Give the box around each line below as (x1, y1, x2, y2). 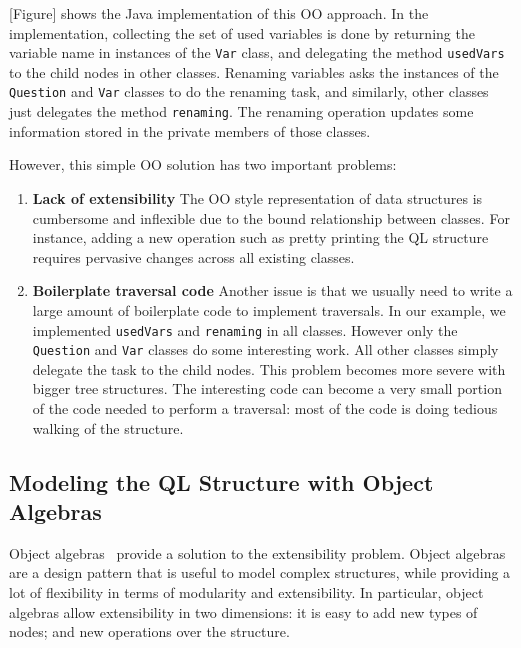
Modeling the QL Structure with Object (9, 466, 434, 497)
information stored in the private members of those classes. (9, 120, 371, 141)
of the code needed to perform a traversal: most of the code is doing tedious (32, 398, 498, 418)
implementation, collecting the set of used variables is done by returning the (9, 22, 475, 43)
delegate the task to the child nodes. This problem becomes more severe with (32, 358, 506, 379)
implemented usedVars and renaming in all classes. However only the (32, 319, 458, 340)
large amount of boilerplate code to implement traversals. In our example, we (32, 299, 506, 320)
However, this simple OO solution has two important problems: (9, 154, 397, 175)
